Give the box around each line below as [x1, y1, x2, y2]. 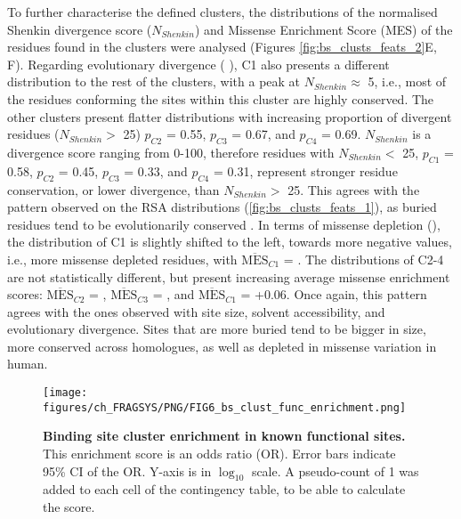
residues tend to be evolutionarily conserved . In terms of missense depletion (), [7, 215, 441, 233]
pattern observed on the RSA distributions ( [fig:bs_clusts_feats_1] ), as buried [7, 198, 437, 216]
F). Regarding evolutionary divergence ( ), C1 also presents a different [7, 54, 390, 73]
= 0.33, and [124, 161, 188, 180]
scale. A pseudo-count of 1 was [251, 461, 419, 480]
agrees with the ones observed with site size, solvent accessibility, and [7, 302, 385, 320]
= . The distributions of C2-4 [283, 249, 444, 268]
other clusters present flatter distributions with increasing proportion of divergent [7, 107, 452, 126]
